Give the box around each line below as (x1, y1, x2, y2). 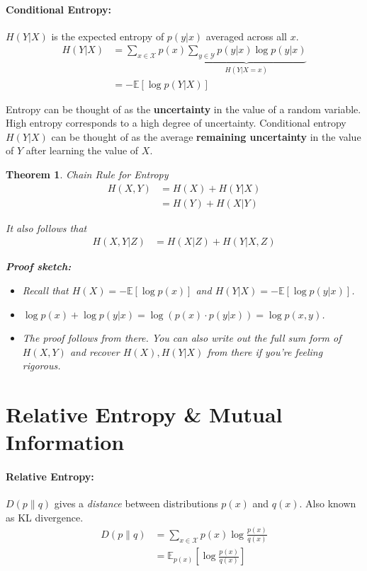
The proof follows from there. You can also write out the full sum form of (22, 330, 341, 345)
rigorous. (22, 358, 61, 373)
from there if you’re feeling (207, 344, 323, 359)
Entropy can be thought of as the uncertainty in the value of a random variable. (6, 101, 361, 116)
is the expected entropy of (51, 28, 164, 43)
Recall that (22, 282, 69, 297)
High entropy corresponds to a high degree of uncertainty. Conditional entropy (6, 115, 346, 130)
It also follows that (6, 220, 87, 235)
